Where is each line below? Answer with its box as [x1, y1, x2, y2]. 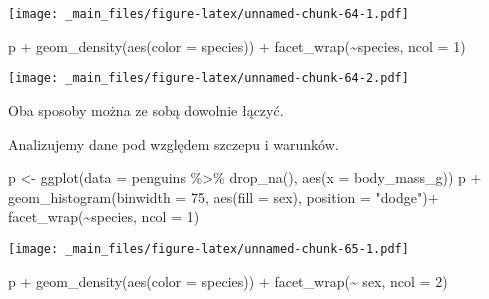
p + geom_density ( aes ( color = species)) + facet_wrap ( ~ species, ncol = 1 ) [8, 35, 466, 56]
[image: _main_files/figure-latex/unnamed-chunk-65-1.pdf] [8, 241, 409, 256]
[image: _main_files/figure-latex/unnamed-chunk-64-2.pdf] [8, 71, 409, 86]
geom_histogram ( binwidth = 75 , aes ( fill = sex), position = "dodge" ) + [8, 186, 439, 207]
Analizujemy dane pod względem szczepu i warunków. [8, 133, 339, 154]
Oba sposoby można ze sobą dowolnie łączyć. [8, 99, 284, 120]
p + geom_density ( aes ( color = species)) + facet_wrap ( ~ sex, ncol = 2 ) [8, 270, 448, 291]
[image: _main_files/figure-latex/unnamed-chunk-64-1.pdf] [8, 7, 409, 21]
